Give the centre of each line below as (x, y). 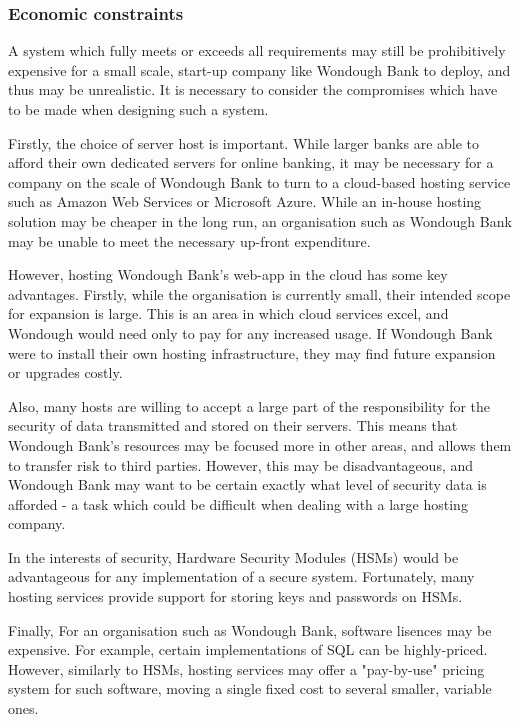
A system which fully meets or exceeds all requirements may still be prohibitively (257, 50)
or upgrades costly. (65, 372)
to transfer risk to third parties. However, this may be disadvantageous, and (241, 464)
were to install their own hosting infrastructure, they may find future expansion (252, 352)
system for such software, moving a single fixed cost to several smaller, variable (250, 688)
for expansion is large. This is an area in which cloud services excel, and (228, 313)
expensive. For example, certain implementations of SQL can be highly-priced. (248, 649)
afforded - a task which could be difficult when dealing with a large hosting (238, 503)
